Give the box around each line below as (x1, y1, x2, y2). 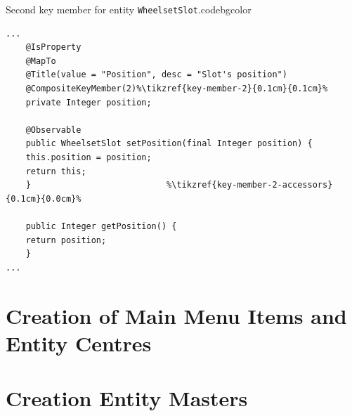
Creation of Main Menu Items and (6, 301, 347, 330)
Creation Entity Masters (6, 384, 248, 412)
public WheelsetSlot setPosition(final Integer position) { (25, 138, 313, 149)
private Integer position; (25, 97, 152, 108)
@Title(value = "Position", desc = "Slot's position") (25, 70, 287, 80)
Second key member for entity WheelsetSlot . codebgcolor (6, 2, 252, 16)
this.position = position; (25, 152, 152, 162)
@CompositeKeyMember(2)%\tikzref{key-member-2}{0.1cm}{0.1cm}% (25, 84, 328, 94)
